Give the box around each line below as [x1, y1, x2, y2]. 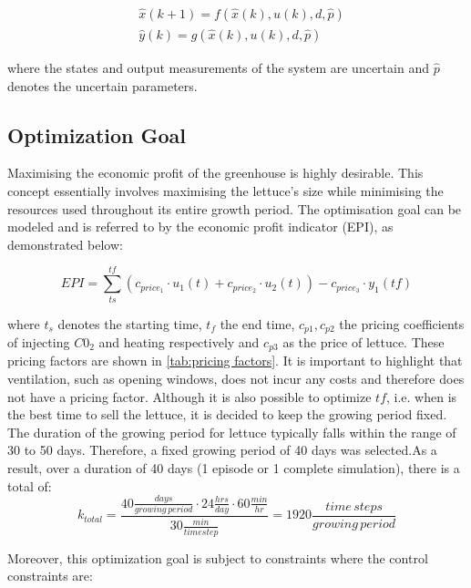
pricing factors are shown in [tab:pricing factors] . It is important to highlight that [7, 351, 463, 370]
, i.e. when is [386, 387, 457, 406]
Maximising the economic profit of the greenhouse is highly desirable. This [7, 163, 424, 182]
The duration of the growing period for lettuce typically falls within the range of [7, 422, 456, 441]
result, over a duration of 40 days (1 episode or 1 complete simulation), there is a [7, 459, 460, 478]
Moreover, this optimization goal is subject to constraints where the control [7, 548, 428, 567]
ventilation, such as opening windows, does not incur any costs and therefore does [7, 369, 465, 388]
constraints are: [7, 566, 93, 585]
